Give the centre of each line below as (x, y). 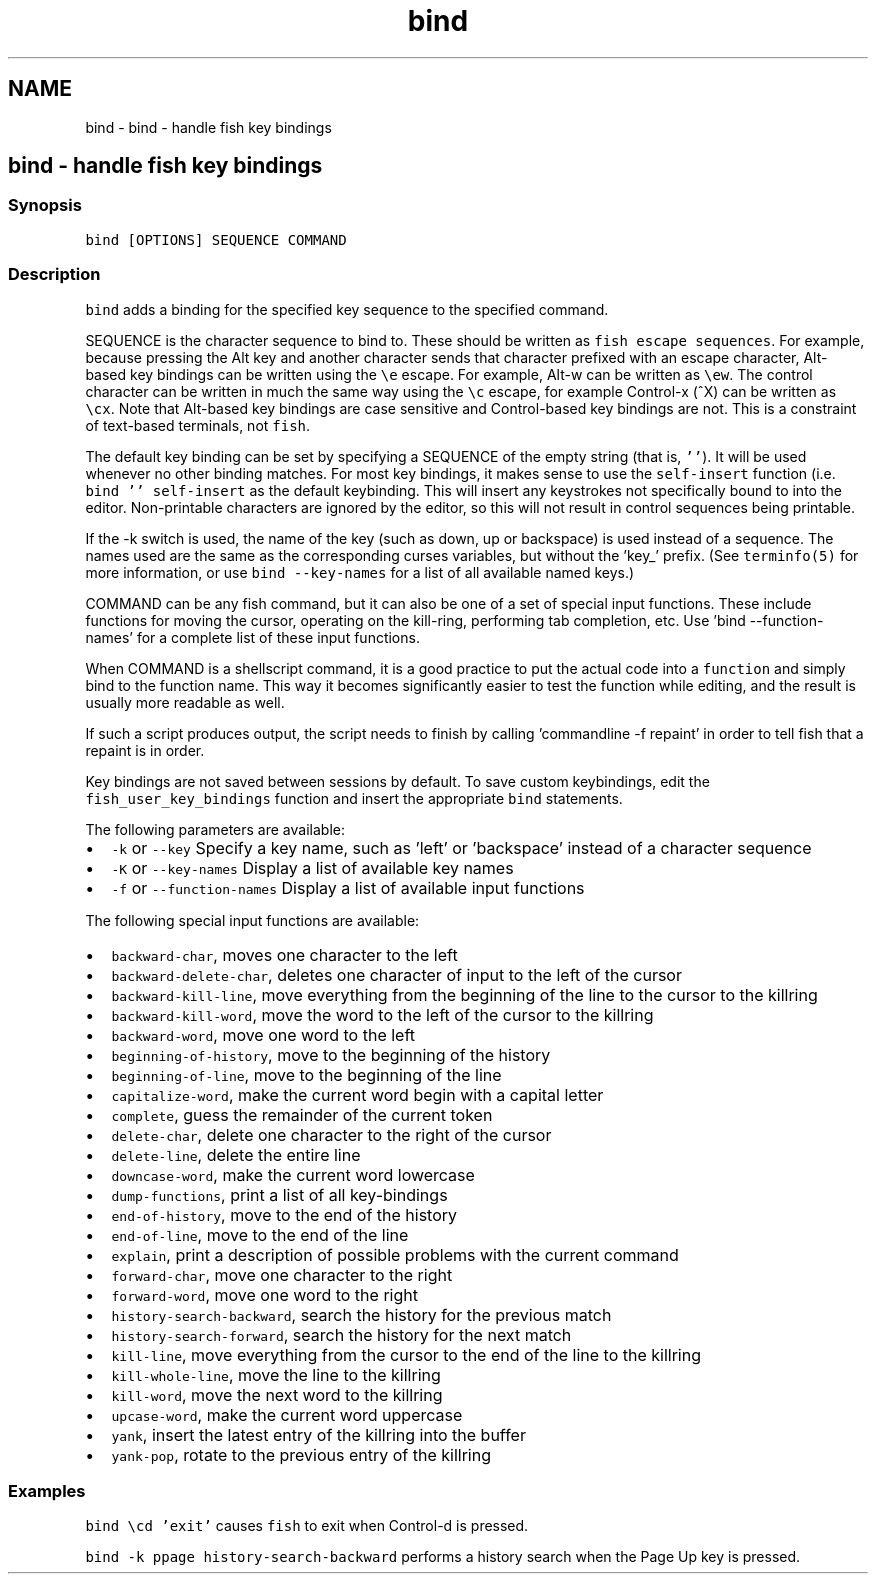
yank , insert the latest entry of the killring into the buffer (318, 1434)
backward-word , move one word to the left (263, 1034)
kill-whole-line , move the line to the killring (276, 1374)
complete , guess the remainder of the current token (302, 1114)
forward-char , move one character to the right (282, 1274)
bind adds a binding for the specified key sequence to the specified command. (347, 309)
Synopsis (45, 205)
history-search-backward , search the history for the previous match (361, 1314)
